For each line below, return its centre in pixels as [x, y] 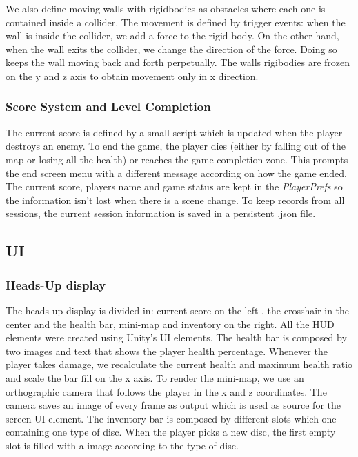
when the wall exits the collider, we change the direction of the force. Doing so [171, 49]
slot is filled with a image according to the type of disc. [122, 445]
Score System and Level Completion [108, 106]
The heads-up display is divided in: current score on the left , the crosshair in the [178, 310]
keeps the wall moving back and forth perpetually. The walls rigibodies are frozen [178, 62]
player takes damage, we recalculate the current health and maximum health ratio [179, 364]
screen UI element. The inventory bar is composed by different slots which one [171, 418]
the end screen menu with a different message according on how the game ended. [176, 173]
